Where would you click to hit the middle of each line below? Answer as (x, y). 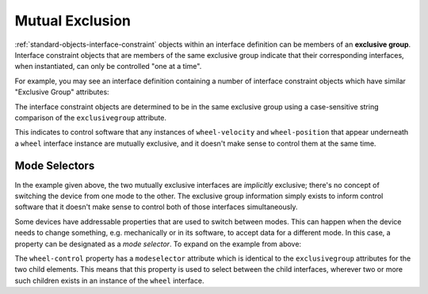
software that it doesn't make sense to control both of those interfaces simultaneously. (156, 207)
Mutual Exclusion (73, 21)
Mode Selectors (55, 166)
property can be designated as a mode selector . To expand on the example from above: (158, 244)
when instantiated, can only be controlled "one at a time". (108, 67)
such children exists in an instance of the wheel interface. (109, 281)
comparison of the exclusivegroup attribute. (90, 117)
